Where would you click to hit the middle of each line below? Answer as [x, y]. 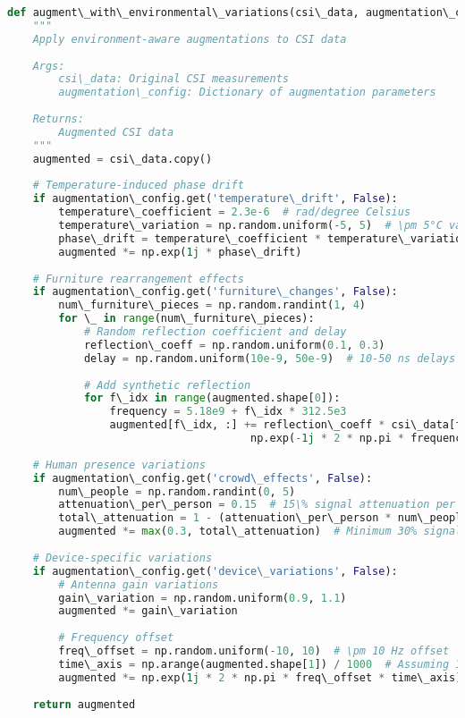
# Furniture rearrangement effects [138, 279]
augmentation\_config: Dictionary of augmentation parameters [247, 93]
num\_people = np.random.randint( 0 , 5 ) [177, 491]
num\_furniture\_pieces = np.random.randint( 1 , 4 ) [212, 305]
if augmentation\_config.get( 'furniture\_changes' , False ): [215, 292]
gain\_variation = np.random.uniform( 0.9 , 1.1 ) [203, 598]
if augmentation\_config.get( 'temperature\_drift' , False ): [215, 199]
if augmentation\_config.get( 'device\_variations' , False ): [215, 571]
